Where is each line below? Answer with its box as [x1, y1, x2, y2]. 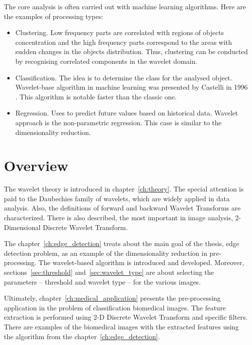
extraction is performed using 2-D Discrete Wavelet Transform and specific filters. [4, 312, 248, 322]
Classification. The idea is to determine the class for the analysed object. [15, 72, 233, 82]
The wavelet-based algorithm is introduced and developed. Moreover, [38, 257, 244, 268]
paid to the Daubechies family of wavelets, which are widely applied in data [4, 193, 230, 203]
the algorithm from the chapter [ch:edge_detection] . [4, 331, 160, 341]
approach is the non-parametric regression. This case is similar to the [15, 117, 222, 127]
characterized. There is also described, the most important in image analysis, [4, 212, 233, 223]
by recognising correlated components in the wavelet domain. [15, 56, 198, 66]
